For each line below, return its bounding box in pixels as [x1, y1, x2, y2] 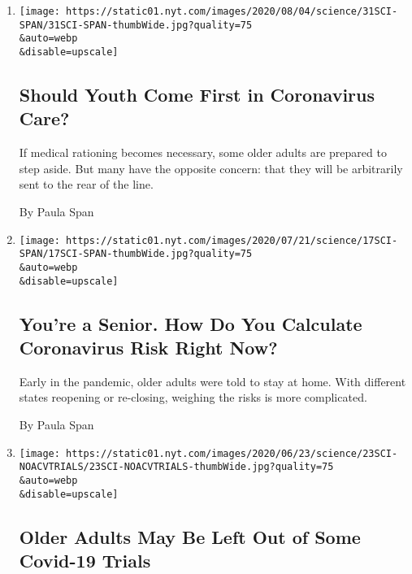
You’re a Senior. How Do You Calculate [19, 311, 362, 336]
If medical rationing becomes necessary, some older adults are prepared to [19, 144, 387, 161]
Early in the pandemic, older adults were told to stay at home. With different [19, 372, 406, 389]
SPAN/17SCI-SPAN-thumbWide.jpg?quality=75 [19, 248, 253, 260]
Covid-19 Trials [19, 548, 151, 572]
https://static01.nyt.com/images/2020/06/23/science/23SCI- [66, 447, 398, 459]
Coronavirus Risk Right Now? [19, 335, 278, 359]
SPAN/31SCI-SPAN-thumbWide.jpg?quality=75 [19, 19, 253, 31]
